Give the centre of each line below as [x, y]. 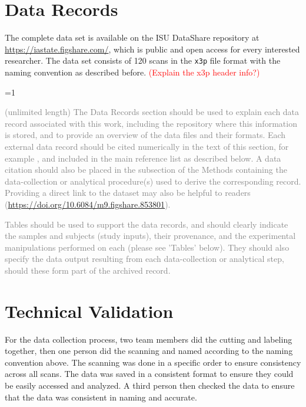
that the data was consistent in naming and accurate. [101, 397]
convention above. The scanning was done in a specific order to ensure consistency [153, 362]
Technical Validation [89, 311]
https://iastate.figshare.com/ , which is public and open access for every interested [152, 49]
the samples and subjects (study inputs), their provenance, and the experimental [150, 236]
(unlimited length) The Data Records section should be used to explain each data [152, 112]
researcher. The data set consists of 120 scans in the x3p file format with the [143, 60]
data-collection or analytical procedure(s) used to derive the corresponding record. [153, 181]
